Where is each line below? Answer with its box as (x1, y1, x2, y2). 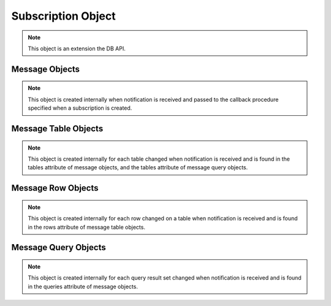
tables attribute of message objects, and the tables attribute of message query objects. (28, 164, 248, 171)
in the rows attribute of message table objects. (28, 223, 145, 231)
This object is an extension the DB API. (28, 45, 126, 52)
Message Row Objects (11, 183, 99, 193)
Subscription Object (11, 9, 116, 23)
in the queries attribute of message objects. (28, 283, 138, 290)
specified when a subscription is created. (28, 104, 132, 112)
